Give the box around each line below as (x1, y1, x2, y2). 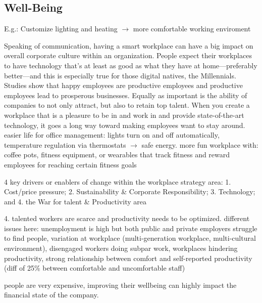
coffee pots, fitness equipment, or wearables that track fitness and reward (4, 149, 230, 160)
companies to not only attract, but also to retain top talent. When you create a (4, 100, 250, 110)
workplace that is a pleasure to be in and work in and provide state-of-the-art (4, 109, 244, 120)
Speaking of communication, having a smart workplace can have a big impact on (4, 40, 253, 51)
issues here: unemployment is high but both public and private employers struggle (4, 223, 257, 233)
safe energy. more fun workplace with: (141, 139, 258, 150)
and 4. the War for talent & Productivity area (4, 196, 146, 206)
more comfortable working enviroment (133, 23, 251, 34)
